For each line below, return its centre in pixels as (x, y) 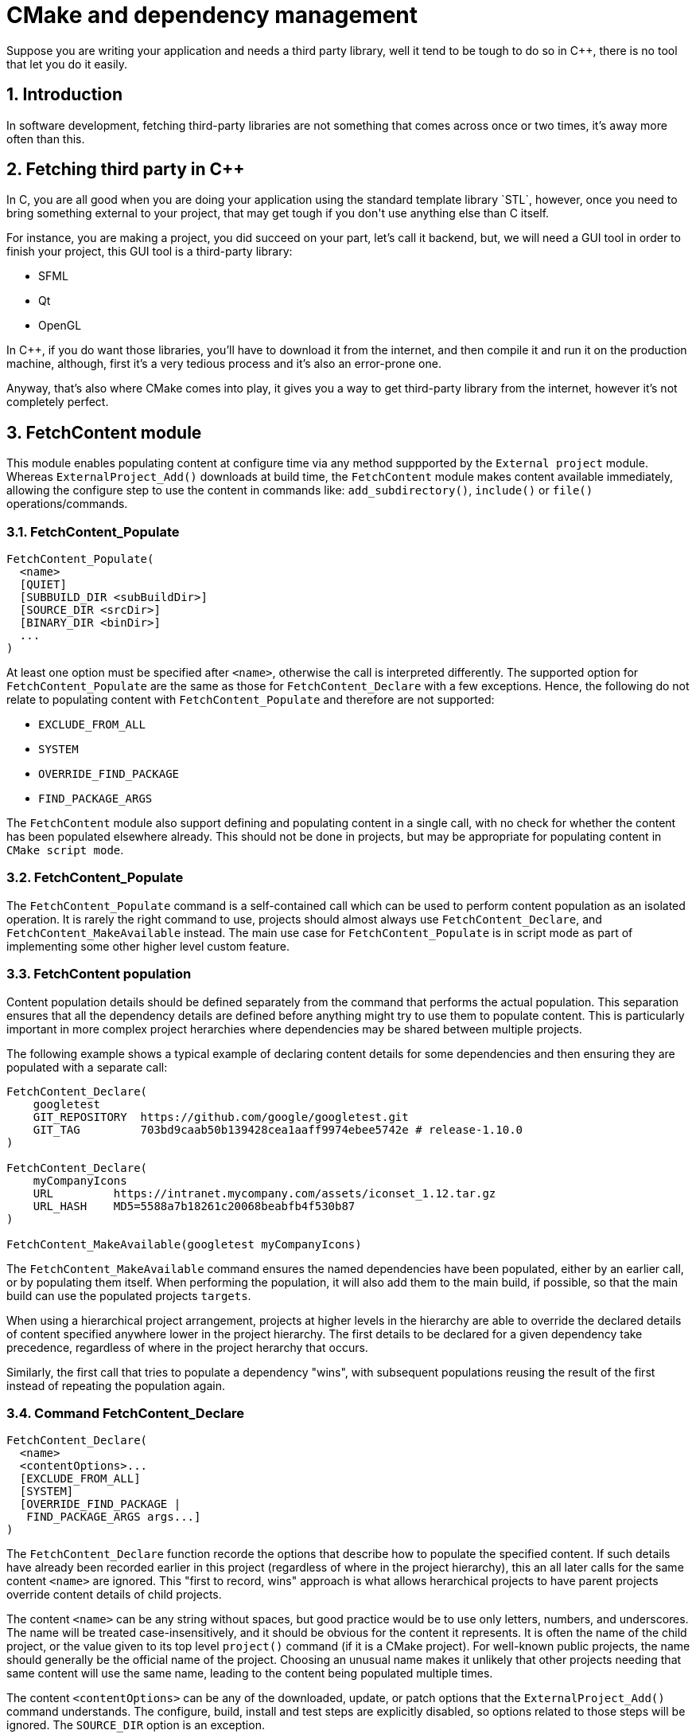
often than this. (46, 139)
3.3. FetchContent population (99, 974)
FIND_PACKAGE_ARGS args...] (114, 1517)
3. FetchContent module (104, 432)
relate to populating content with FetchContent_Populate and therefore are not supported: (251, 700)
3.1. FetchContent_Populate (93, 531)
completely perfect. (58, 402)
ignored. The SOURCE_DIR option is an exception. (136, 1725)
